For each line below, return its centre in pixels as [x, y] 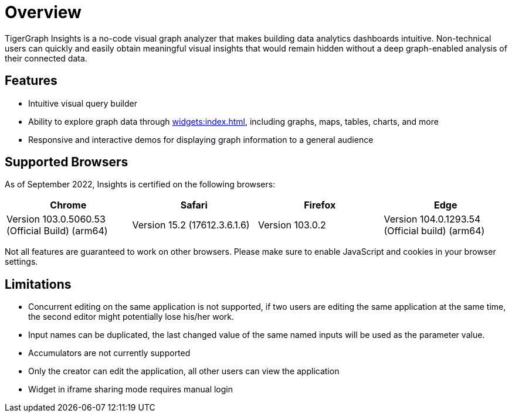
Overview [43, 12]
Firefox [320, 205]
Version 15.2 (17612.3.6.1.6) [191, 225]
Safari [194, 205]
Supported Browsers [67, 162]
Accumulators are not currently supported [109, 353]
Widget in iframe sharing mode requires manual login [131, 389]
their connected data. [46, 58]
